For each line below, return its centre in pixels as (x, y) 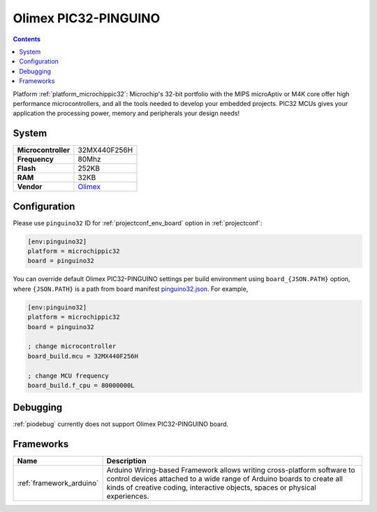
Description (126, 461)
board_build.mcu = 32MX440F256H (83, 356)
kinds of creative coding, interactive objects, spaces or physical (212, 488)
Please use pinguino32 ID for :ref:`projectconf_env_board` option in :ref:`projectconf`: (138, 223)
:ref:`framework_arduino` (58, 483)
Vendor (30, 187)
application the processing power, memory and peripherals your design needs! (126, 113)
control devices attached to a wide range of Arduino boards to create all (225, 479)
